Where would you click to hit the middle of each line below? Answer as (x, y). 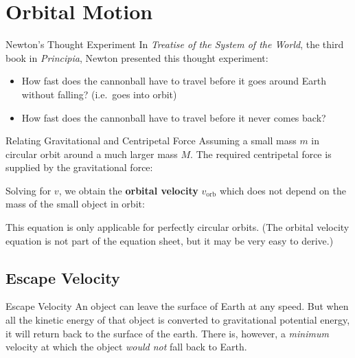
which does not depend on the (283, 190)
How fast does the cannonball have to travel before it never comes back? (174, 117)
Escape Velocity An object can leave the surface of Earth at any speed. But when (177, 306)
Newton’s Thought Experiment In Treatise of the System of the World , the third (175, 44)
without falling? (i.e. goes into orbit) (99, 94)
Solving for (28, 190)
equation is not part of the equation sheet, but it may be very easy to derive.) (170, 240)
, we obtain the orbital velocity (128, 190)
